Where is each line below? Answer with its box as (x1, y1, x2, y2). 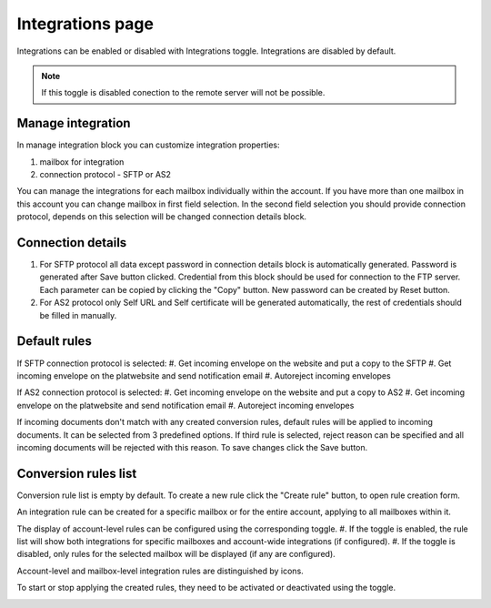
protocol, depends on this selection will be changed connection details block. (16, 211, 307, 222)
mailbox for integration (39, 156, 125, 167)
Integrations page (16, 14, 155, 34)
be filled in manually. (39, 309, 117, 320)
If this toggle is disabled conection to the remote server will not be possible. (41, 87, 326, 98)
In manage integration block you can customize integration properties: (16, 139, 280, 150)
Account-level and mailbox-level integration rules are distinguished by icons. (16, 565, 304, 576)
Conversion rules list (16, 465, 137, 481)
